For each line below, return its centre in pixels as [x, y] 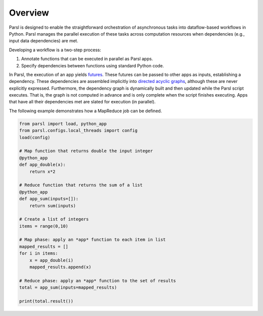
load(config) [35, 137]
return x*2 [42, 171]
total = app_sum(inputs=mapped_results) [68, 287]
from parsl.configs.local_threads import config [78, 131]
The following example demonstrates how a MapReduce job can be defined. [85, 111]
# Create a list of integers [54, 219]
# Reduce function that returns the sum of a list [81, 185]
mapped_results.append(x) [60, 267]
